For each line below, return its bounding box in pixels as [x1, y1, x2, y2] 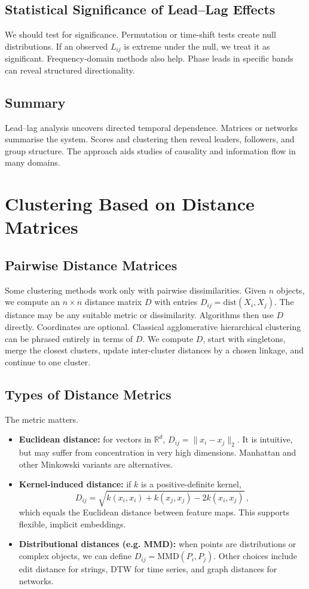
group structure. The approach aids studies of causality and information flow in [5, 144, 296, 157]
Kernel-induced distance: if [19, 478, 131, 490]
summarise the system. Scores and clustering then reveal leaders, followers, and [5, 133, 295, 145]
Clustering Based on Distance [5, 191, 255, 216]
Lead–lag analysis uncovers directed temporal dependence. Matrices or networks [5, 121, 298, 133]
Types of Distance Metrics [5, 384, 172, 403]
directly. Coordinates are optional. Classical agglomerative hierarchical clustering [5, 320, 301, 332]
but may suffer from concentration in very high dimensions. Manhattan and [19, 445, 296, 458]
